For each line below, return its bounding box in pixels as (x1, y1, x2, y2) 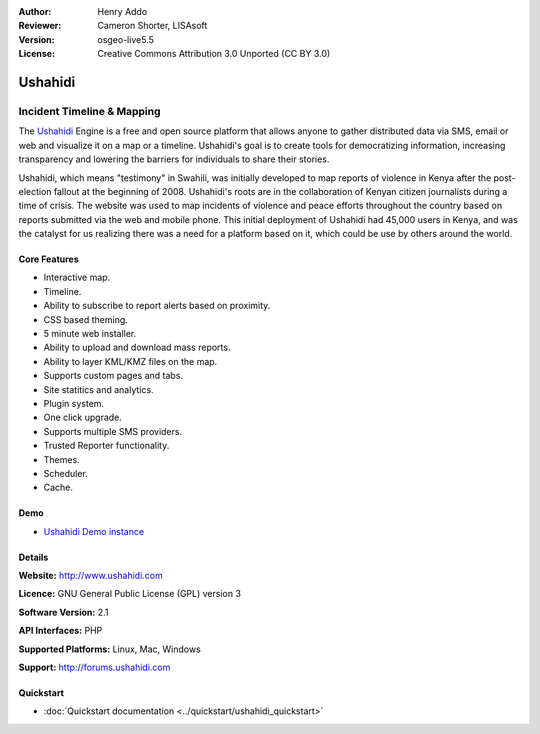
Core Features (18, 253, 79, 265)
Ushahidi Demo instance (43, 525, 145, 537)
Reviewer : (18, 20, 62, 32)
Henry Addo (97, 6, 148, 17)
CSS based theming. (43, 313, 129, 325)
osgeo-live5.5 (97, 33, 154, 45)
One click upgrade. (43, 411, 122, 424)
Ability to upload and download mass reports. (43, 341, 231, 354)
